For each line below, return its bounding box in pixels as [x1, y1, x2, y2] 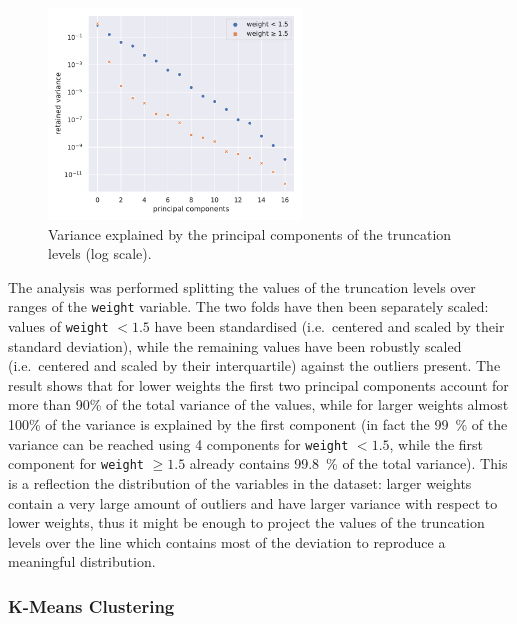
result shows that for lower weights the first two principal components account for [8, 374, 509, 395]
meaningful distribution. [8, 551, 156, 572]
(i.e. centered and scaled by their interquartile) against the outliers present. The [8, 355, 501, 376]
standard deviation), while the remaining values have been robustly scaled [8, 335, 462, 356]
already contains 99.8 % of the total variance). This [189, 453, 508, 474]
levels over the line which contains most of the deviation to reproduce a [8, 531, 446, 552]
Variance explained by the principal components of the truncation [48, 223, 452, 244]
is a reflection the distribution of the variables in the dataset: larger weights [8, 472, 472, 493]
